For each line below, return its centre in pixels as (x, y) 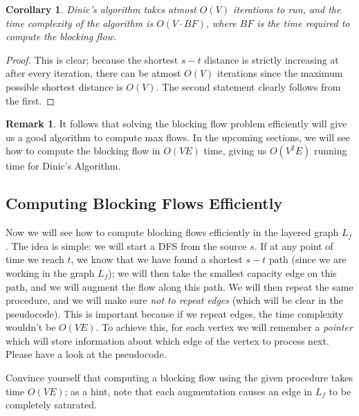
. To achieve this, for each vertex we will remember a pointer (224, 327)
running (330, 151)
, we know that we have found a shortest (157, 259)
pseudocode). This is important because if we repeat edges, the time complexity (175, 313)
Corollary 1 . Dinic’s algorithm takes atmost (101, 9)
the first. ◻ (30, 100)
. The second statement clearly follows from (248, 86)
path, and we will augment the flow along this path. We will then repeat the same (179, 286)
